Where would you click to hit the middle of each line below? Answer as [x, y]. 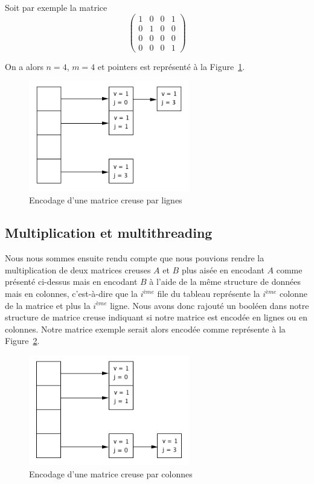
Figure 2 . [22, 341]
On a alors [24, 66]
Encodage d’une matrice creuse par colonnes [111, 473]
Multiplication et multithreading [109, 233]
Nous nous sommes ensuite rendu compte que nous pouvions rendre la [135, 258]
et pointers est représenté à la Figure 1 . [171, 66]
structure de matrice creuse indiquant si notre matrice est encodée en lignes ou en [156, 317]
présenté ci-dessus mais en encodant [71, 282]
